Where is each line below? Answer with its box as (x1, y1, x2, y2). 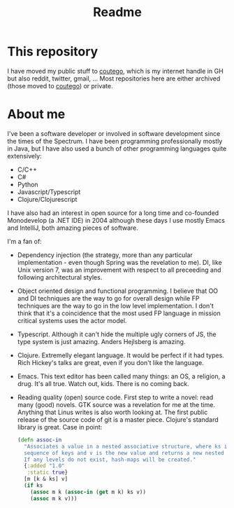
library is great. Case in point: (17, 423, 103, 431)
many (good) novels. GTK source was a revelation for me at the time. (17, 400, 215, 409)
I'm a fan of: (7, 237, 42, 245)
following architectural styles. (17, 273, 103, 281)
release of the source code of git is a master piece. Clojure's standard (17, 415, 219, 424)
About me (7, 107, 66, 123)
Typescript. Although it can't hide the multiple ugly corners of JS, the (17, 330, 217, 338)
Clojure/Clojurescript (17, 195, 78, 203)
